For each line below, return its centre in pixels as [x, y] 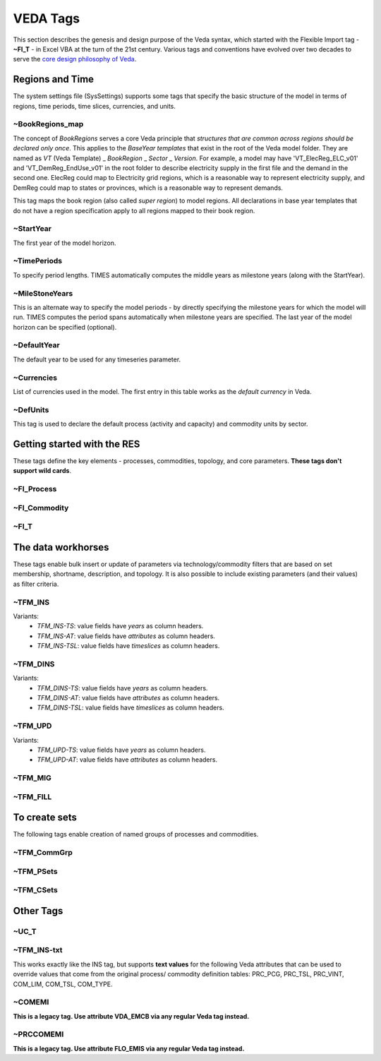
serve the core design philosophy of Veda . [75, 59]
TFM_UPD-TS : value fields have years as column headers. [121, 750]
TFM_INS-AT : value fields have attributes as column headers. [126, 636]
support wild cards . [42, 471]
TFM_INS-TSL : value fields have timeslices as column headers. [128, 646]
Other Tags [38, 911]
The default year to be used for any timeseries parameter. [97, 359]
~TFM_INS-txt [38, 950]
